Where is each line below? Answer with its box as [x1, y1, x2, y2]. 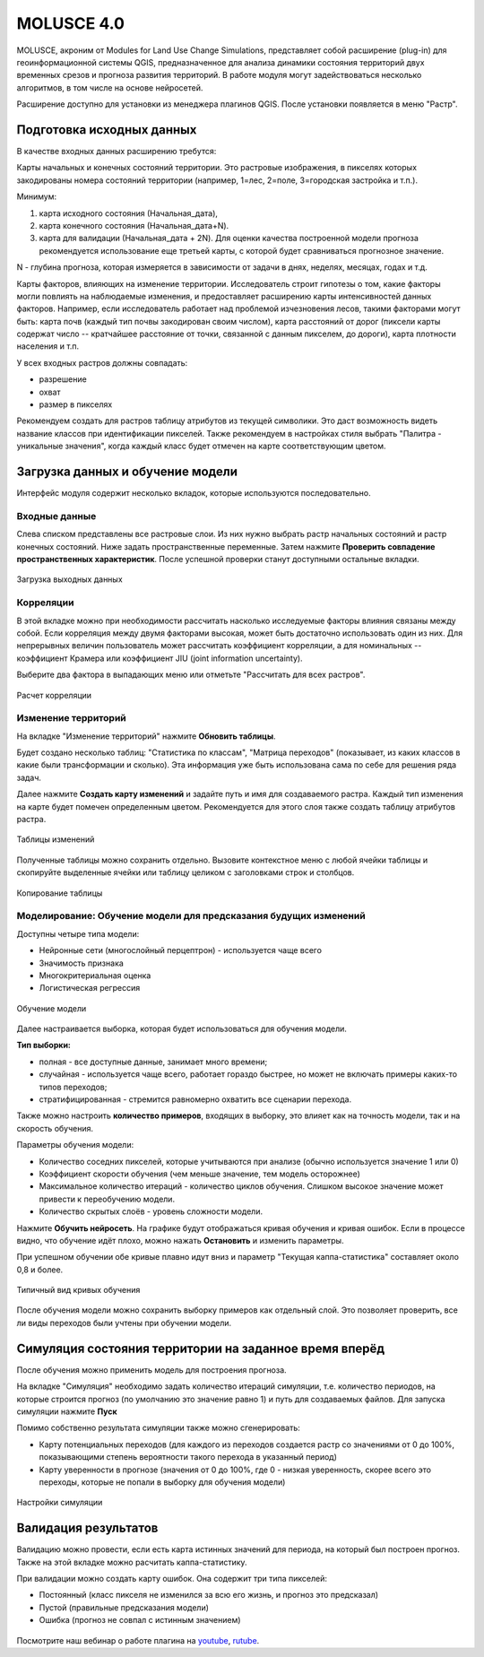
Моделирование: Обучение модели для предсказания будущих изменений [16, 910, 367, 923]
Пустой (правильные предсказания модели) [39, 1601, 210, 1613]
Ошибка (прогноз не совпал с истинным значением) [39, 1615, 241, 1626]
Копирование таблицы [16, 888, 103, 898]
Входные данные [16, 509, 97, 522]
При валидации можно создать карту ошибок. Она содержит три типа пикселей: [16, 1573, 327, 1583]
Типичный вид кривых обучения [16, 1285, 141, 1296]
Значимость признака [39, 958, 125, 968]
